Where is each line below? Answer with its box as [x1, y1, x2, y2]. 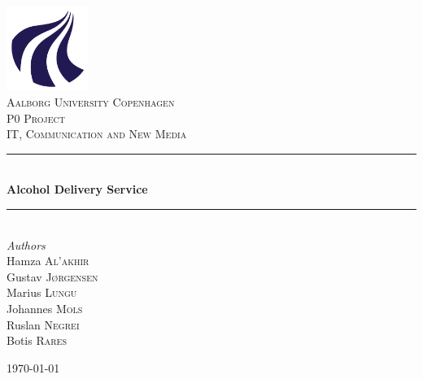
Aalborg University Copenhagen [7, 94, 175, 111]
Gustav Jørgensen [7, 268, 98, 285]
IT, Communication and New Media [7, 125, 187, 142]
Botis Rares [7, 332, 67, 349]
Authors [7, 236, 46, 253]
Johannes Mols [7, 300, 83, 317]
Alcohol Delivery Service [7, 181, 148, 198]
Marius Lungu [7, 284, 77, 301]
